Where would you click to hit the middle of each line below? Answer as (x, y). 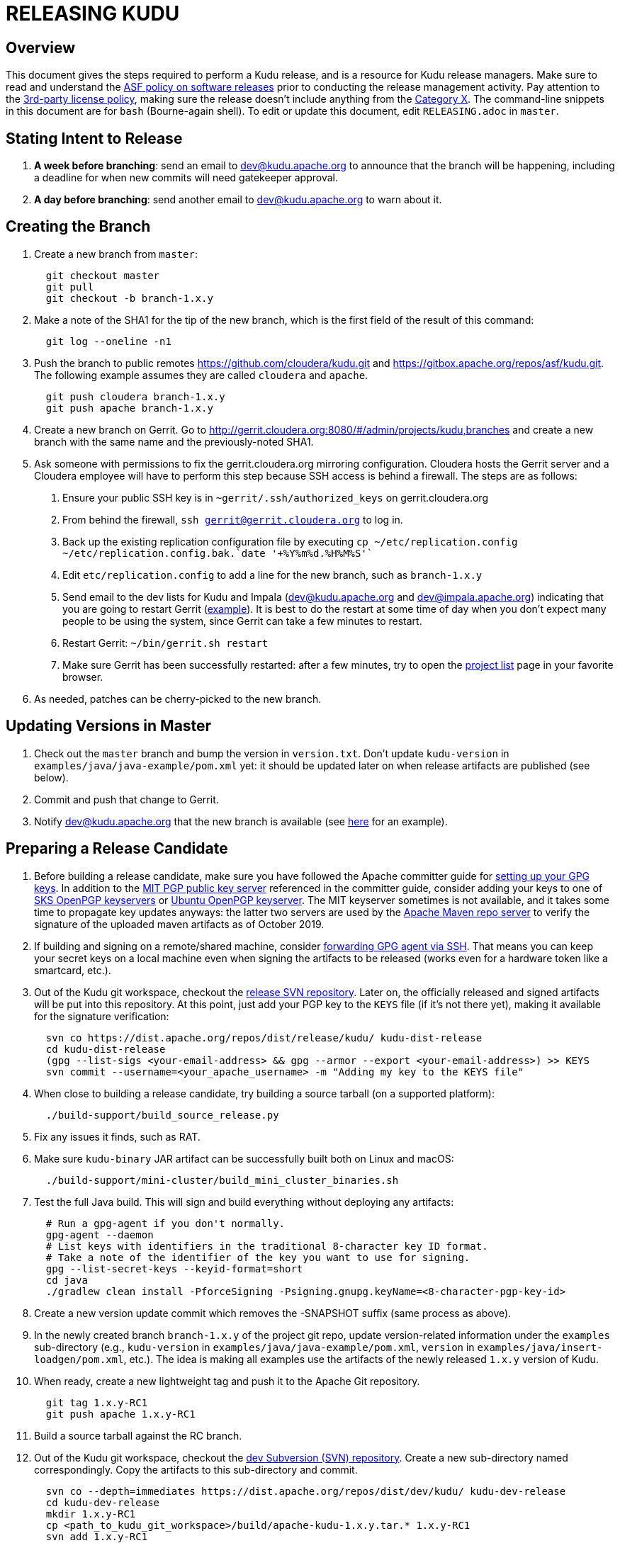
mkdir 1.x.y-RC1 (91, 1514)
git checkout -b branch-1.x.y (129, 298)
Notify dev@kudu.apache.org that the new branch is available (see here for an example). (241, 821)
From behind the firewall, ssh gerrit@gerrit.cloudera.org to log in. (233, 519)
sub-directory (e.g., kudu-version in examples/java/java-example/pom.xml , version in (254, 1347)
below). (51, 777)
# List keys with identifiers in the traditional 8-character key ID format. (267, 1246)
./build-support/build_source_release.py (162, 1115)
